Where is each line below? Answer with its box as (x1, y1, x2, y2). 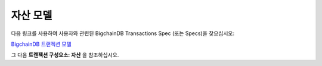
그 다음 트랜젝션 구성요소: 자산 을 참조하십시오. (11, 51, 119, 59)
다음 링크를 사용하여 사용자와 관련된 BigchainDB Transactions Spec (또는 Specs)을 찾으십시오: (11, 30, 235, 37)
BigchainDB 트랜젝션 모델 (11, 40, 72, 48)
